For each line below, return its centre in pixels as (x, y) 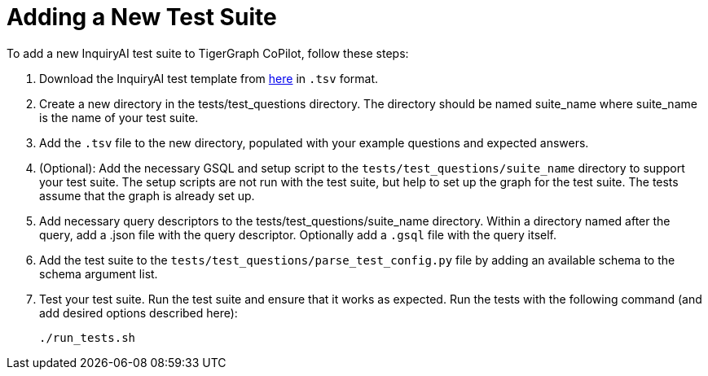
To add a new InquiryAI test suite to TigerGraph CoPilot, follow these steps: (208, 53)
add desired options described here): (139, 313)
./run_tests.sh (88, 337)
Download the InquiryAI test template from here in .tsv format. (209, 78)
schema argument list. (99, 273)
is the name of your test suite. (119, 117)
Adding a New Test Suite (142, 17)
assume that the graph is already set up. (147, 195)
